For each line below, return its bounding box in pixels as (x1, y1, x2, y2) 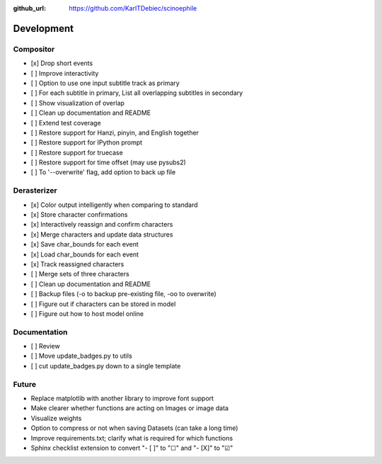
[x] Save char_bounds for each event (30, 240, 139, 249)
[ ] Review (30, 342, 60, 351)
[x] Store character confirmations (30, 210, 128, 219)
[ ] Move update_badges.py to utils (30, 351, 132, 361)
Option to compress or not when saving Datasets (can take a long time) (30, 424, 238, 432)
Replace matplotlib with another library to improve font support (30, 394, 214, 402)
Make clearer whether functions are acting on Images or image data (30, 404, 229, 412)
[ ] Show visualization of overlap (30, 98, 125, 107)
